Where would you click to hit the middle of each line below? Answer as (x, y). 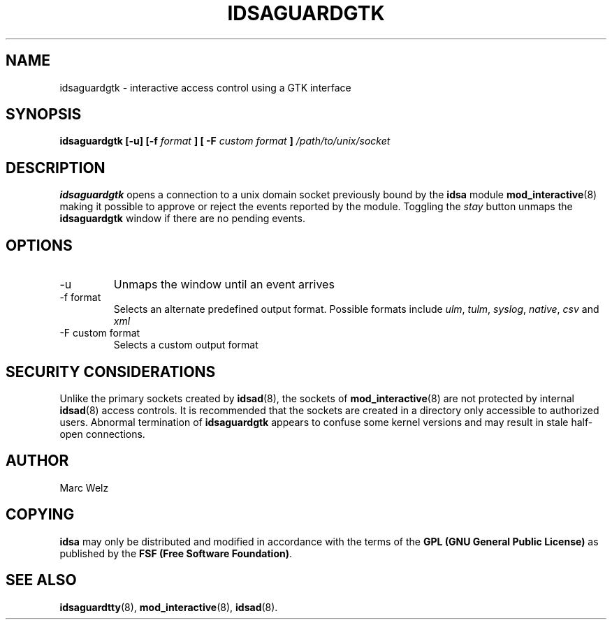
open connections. (102, 434)
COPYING (40, 515)
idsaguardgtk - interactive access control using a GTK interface (205, 87)
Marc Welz (84, 487)
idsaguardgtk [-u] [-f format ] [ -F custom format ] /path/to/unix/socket (225, 141)
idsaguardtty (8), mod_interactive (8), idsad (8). (169, 607)
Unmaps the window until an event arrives (224, 285)
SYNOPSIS (44, 115)
